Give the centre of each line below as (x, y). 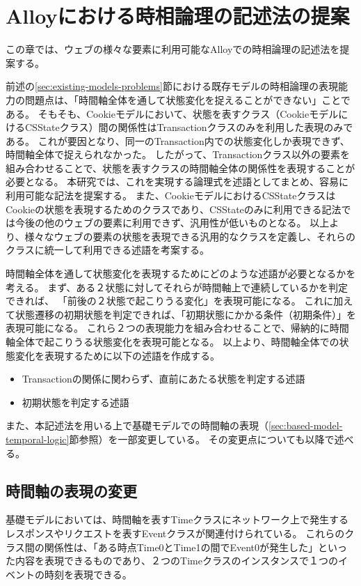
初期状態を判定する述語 (75, 402)
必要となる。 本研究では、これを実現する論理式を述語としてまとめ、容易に (177, 182)
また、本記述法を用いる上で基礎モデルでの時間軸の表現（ (137, 425)
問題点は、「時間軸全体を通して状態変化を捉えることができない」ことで (187, 99)
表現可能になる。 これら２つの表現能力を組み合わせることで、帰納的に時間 (177, 328)
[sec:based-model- (306, 425)
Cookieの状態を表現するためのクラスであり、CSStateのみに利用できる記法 (174, 209)
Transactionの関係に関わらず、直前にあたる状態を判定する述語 (163, 379)
